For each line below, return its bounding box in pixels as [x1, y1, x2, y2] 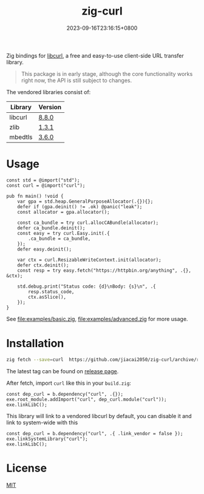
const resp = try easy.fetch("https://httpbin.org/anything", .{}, [17, 267, 191, 274]
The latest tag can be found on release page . [6, 367, 119, 374]
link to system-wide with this [6, 419, 78, 426]
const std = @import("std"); [6, 177, 80, 183]
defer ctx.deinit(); [17, 262, 69, 268]
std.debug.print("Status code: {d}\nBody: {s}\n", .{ [17, 283, 156, 289]
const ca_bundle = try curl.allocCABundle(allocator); [17, 220, 159, 226]
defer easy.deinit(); [17, 246, 72, 252]
